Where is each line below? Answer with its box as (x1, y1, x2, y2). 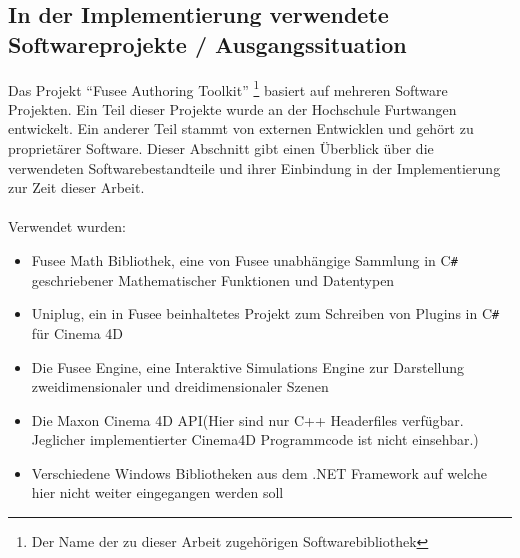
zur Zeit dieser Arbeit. (8, 177, 145, 198)
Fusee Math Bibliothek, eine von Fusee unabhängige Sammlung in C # (31, 250, 458, 270)
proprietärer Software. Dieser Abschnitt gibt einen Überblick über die (8, 138, 434, 159)
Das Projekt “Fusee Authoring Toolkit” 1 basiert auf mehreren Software (8, 76, 448, 100)
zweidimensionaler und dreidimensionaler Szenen (31, 376, 329, 397)
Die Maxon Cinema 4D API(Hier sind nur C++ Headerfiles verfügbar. (31, 409, 464, 430)
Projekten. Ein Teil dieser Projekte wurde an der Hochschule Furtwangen (8, 98, 457, 119)
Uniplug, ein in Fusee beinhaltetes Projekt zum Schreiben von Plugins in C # (31, 303, 500, 324)
